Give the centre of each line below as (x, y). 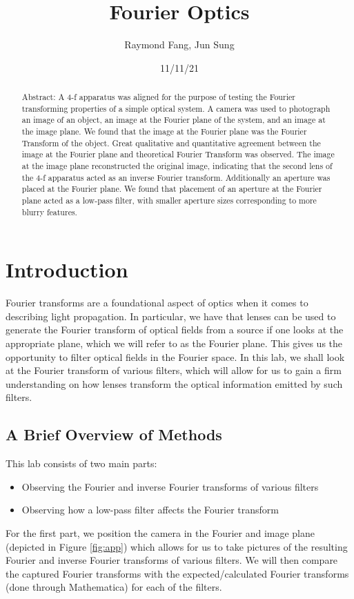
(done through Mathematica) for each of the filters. (114, 587)
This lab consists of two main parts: (81, 463)
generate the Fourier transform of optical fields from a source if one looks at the (175, 330)
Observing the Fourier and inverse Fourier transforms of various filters (170, 486)
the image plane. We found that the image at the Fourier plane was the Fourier (164, 131)
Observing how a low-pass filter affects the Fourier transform (150, 510)
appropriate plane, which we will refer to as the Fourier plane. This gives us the (174, 343)
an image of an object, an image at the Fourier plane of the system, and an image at (174, 120)
